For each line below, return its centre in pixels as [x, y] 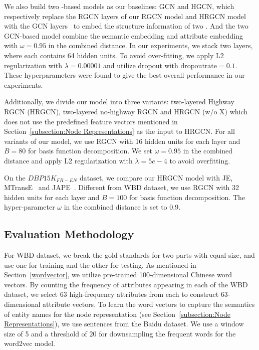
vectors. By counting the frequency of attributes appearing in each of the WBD [126, 284]
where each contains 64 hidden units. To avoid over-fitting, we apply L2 [114, 55]
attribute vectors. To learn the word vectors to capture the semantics [149, 304]
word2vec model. [30, 343]
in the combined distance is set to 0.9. [122, 207]
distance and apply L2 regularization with [68, 160]
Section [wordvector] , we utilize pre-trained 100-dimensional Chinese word [118, 275]
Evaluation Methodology [69, 234]
